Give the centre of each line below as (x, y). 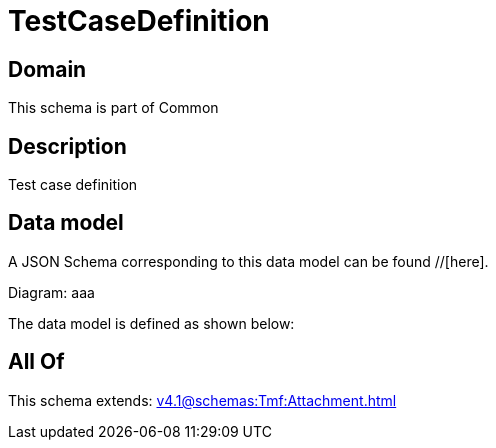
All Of (36, 362)
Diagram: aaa (51, 292)
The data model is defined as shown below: (151, 323)
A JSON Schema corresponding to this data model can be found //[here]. (248, 261)
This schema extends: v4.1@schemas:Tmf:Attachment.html (202, 400)
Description (67, 146)
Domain (47, 69)
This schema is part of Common (113, 108)
